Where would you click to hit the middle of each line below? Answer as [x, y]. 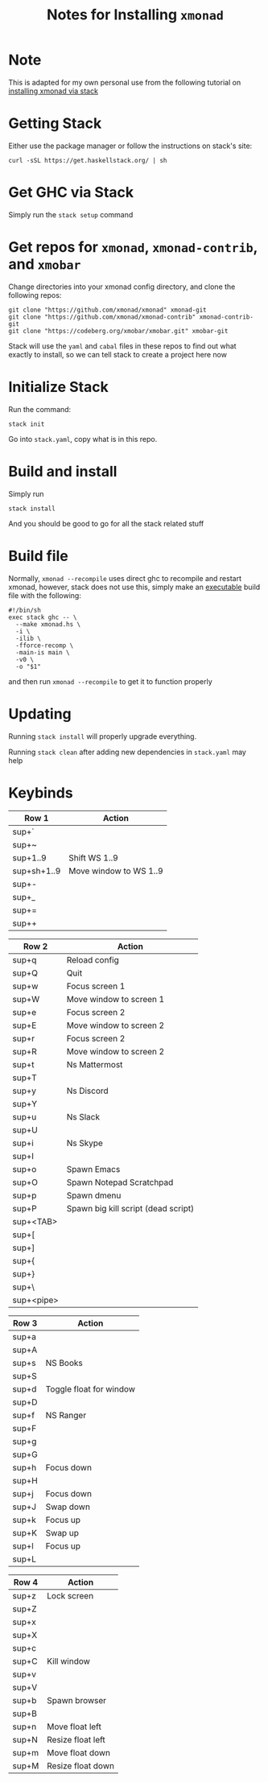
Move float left [74, 1726]
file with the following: [45, 595]
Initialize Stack [58, 387]
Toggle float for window [90, 1389]
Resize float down [81, 1766]
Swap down [68, 1507]
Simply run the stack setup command [71, 214]
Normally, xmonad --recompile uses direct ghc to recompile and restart [125, 578]
